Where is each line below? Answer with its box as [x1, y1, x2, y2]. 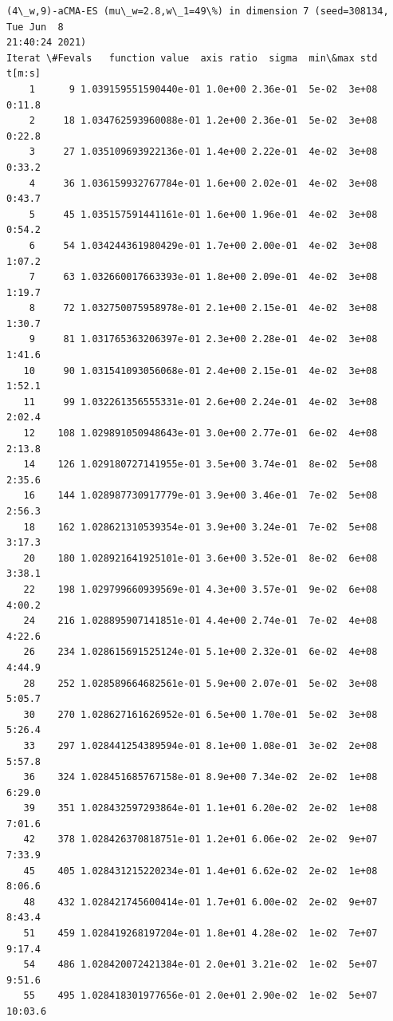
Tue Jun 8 [6, 21, 64, 33]
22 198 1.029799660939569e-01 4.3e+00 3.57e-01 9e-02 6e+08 [23, 583, 378, 595]
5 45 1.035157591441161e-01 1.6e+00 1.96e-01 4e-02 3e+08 [29, 208, 378, 220]
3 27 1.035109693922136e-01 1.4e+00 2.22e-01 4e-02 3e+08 [29, 146, 378, 158]
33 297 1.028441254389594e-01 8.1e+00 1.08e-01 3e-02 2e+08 [23, 739, 378, 751]
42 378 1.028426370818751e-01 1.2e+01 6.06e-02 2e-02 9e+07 [23, 834, 378, 846]
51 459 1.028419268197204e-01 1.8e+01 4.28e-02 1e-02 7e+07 [23, 928, 378, 940]
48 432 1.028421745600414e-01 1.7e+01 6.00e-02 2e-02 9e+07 [23, 896, 378, 908]
